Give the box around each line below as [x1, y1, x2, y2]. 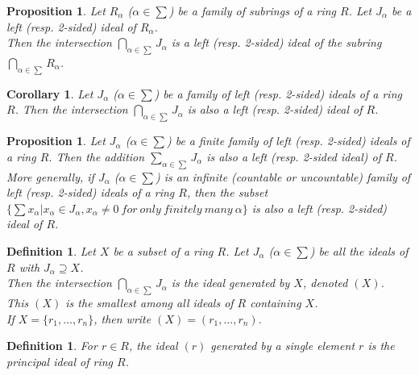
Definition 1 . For [6, 337, 97, 354]
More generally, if [6, 168, 94, 185]
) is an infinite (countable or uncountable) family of [155, 168, 411, 185]
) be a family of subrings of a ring [168, 2, 337, 19]
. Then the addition [48, 148, 145, 165]
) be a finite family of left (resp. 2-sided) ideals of [166, 132, 410, 149]
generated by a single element [210, 337, 355, 354]
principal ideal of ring [6, 352, 114, 369]
